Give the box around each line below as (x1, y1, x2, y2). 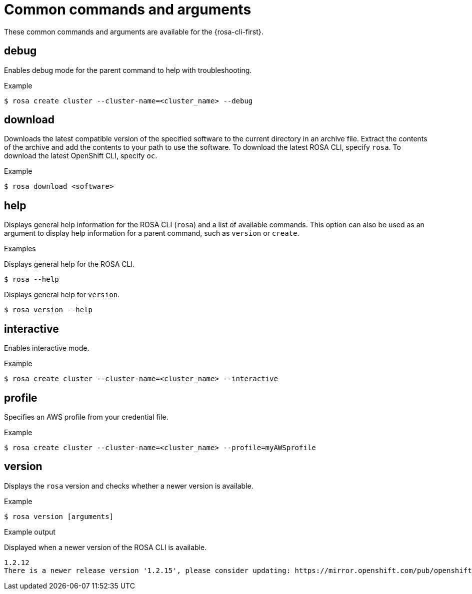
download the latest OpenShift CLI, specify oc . (4, 151, 157, 160)
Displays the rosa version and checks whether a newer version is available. (4, 481, 253, 490)
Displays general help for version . (4, 290, 120, 299)
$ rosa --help (4, 275, 59, 284)
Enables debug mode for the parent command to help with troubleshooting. (4, 65, 252, 74)
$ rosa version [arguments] (4, 512, 114, 521)
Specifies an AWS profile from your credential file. (4, 412, 168, 421)
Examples (4, 244, 36, 253)
